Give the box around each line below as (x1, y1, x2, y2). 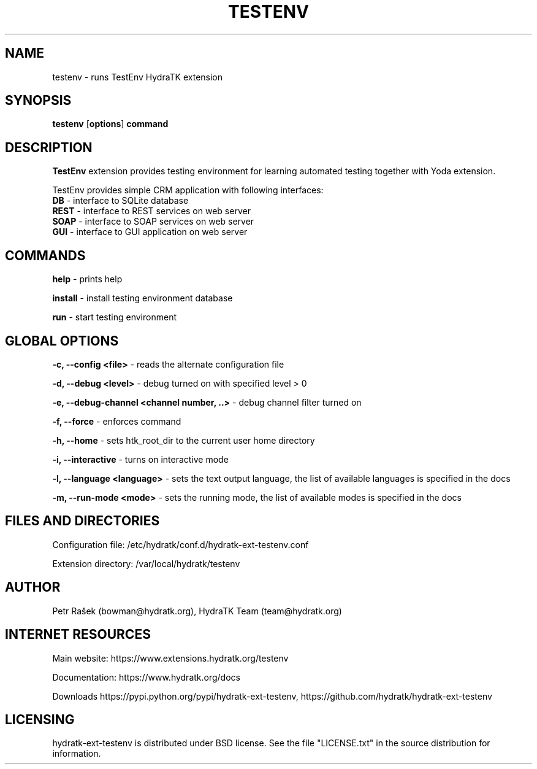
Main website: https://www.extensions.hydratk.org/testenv (52, 652, 289, 663)
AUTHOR (5, 579, 61, 595)
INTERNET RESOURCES (5, 627, 151, 643)
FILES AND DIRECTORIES (5, 513, 160, 529)
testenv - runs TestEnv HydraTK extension (52, 71, 223, 82)
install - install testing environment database (52, 293, 233, 304)
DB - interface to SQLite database (52, 195, 189, 206)
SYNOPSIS (5, 93, 72, 109)
